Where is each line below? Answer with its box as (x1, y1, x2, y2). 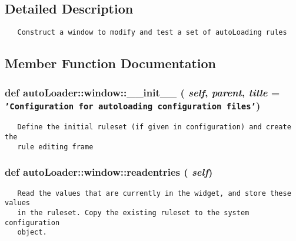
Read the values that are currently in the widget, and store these (17, 189, 291, 198)
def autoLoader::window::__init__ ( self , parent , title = (5, 85, 280, 99)
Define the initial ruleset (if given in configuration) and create (17, 123, 291, 132)
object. (17, 228, 47, 237)
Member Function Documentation (5, 54, 217, 72)
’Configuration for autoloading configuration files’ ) (5, 98, 261, 113)
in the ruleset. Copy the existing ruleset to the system (17, 208, 250, 217)
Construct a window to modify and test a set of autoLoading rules (17, 28, 287, 37)
